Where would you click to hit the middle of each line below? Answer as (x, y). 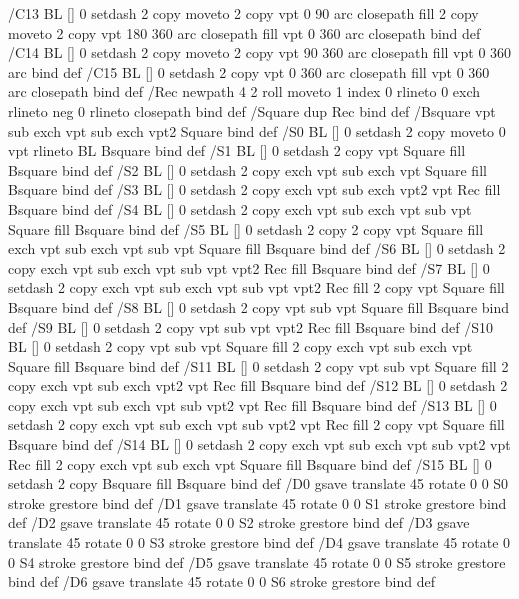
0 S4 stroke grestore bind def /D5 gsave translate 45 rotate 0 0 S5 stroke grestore (257, 561)
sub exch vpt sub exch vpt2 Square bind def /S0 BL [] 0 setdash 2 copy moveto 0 (257, 130)
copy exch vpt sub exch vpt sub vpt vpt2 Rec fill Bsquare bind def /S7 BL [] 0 (249, 267)
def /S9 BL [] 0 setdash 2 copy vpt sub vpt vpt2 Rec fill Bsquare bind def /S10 (250, 326)
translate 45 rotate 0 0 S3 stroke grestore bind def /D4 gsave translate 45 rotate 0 (259, 542)
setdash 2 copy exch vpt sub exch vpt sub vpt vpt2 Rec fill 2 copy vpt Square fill (256, 287)
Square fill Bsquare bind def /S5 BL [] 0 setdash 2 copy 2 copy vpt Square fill (246, 228)
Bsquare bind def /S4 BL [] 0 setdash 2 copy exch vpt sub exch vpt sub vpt (240, 208)
